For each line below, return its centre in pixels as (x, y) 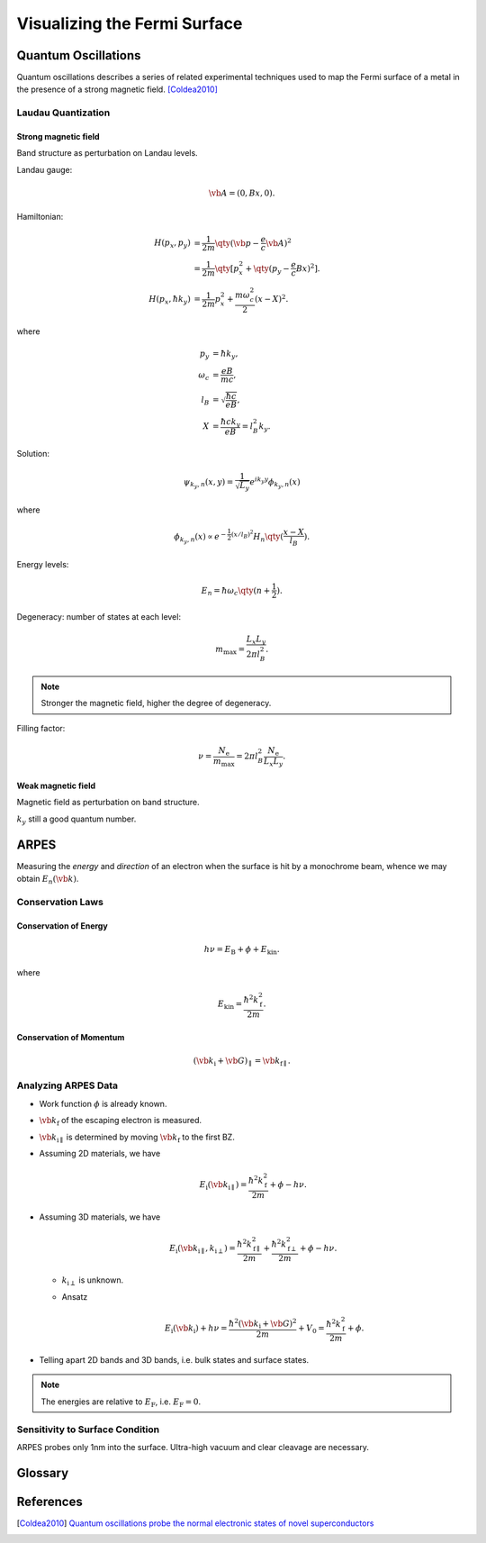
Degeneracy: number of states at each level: (99, 616)
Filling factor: (41, 728)
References (49, 1501)
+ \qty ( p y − (267, 269)
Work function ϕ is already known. (103, 1103)
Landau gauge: (45, 169)
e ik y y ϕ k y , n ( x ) (274, 482)
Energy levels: (43, 564)
